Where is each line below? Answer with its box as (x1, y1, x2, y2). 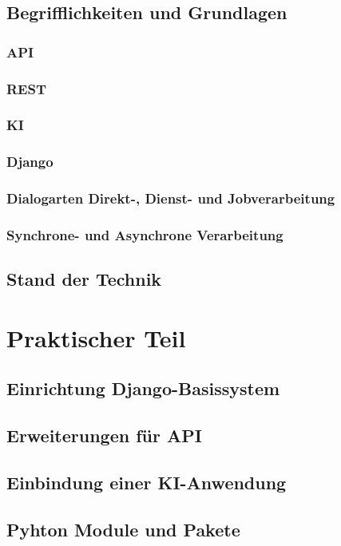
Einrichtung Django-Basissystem (6, 376, 280, 401)
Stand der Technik (6, 267, 162, 291)
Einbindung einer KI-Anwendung (6, 469, 287, 494)
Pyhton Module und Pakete (6, 516, 240, 541)
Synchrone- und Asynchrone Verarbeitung (6, 224, 284, 244)
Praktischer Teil (6, 321, 186, 354)
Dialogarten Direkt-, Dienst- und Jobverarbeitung (6, 188, 335, 208)
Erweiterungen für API (6, 423, 202, 448)
